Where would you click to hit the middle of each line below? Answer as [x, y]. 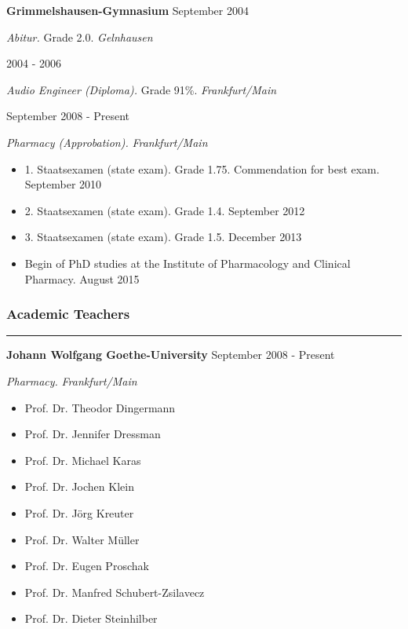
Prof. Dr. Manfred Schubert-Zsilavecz [115, 592]
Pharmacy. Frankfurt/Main [72, 380]
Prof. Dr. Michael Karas [83, 460]
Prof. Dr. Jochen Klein [79, 486]
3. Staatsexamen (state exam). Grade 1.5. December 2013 [163, 237]
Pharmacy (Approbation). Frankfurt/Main [107, 142]
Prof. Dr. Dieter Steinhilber [91, 618]
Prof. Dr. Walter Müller [82, 539]
